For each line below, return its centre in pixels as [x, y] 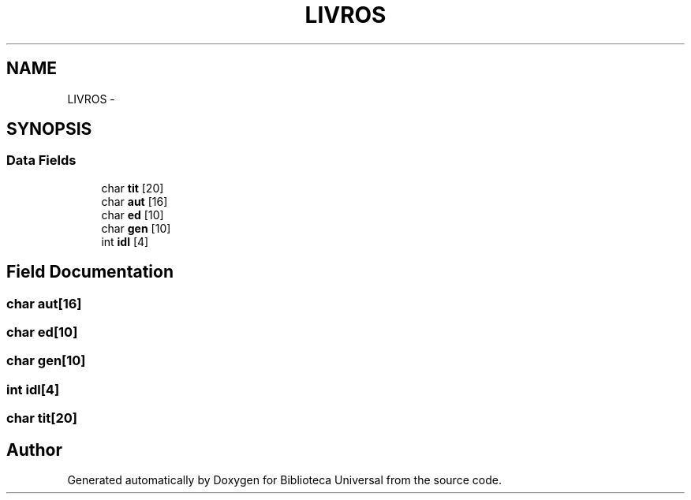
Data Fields [41, 160]
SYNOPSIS [49, 129]
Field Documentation [90, 272]
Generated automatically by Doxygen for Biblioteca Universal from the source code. [284, 480]
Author [34, 450]
